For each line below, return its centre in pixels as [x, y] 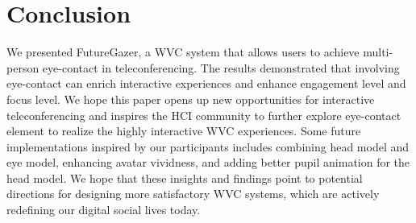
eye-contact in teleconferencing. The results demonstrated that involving [221, 67]
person [23, 67]
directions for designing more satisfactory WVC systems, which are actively [193, 194]
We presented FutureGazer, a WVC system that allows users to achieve [183, 52]
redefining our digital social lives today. [104, 210]
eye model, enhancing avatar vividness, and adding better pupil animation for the [208, 162]
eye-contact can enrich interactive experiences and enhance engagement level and [206, 83]
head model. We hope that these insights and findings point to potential [185, 178]
